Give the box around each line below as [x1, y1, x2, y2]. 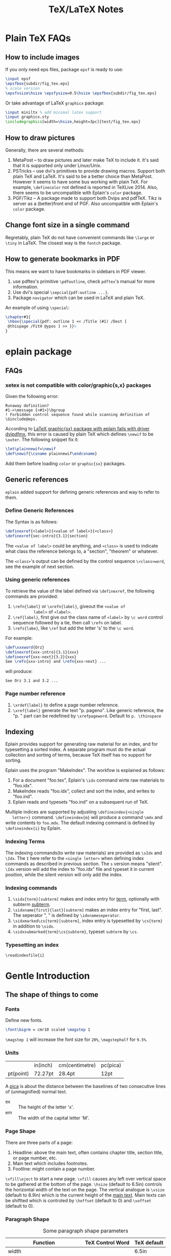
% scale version [5, 86, 40, 91]
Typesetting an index [5, 941, 59, 948]
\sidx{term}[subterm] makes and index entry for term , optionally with [12, 896, 160, 902]
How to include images [5, 53, 80, 61]
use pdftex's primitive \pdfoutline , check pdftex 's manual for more [12, 278, 155, 284]
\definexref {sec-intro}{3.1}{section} [5, 533, 88, 538]
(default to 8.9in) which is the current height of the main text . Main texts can [5, 1192, 166, 1198]
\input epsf [5, 76, 31, 81]
